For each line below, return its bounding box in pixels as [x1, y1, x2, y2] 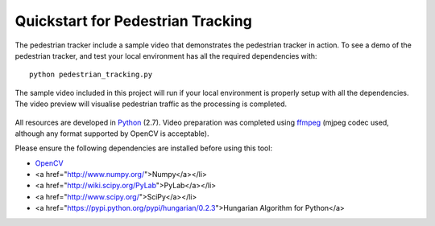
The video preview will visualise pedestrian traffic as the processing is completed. [14, 99, 288, 109]
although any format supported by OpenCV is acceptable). [14, 129, 209, 138]
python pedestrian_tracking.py [29, 70, 153, 80]
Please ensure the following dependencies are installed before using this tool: [14, 143, 273, 153]
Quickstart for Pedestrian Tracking [14, 12, 253, 30]
